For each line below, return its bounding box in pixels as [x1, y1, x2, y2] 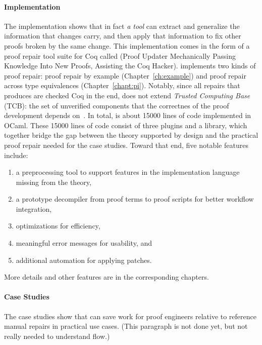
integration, [16, 203, 52, 214]
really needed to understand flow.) [4, 330, 110, 341]
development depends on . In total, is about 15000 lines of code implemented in [4, 110, 251, 121]
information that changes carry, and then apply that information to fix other [4, 30, 241, 41]
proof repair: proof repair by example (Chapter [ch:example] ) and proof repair [4, 70, 246, 81]
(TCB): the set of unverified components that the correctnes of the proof [4, 100, 229, 110]
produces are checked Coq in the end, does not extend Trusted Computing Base [4, 90, 250, 100]
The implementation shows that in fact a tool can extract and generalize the [4, 20, 240, 31]
